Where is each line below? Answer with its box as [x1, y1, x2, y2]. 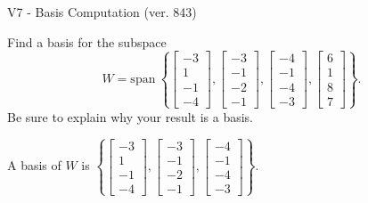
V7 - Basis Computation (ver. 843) [7, 3, 197, 20]
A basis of [7, 156, 61, 175]
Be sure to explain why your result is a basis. [7, 107, 254, 126]
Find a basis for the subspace [7, 32, 167, 51]
